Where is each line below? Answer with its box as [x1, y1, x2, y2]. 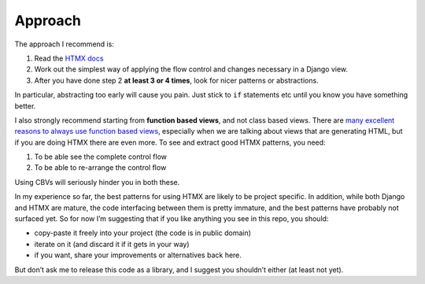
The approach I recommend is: [14, 39, 114, 49]
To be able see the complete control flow [34, 152, 167, 161]
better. [14, 101, 36, 110]
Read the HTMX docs [34, 53, 104, 63]
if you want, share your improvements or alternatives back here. [34, 250, 242, 260]
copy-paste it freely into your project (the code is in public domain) [34, 228, 252, 238]
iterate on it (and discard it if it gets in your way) [34, 239, 190, 249]
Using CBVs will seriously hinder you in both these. [14, 177, 180, 186]
